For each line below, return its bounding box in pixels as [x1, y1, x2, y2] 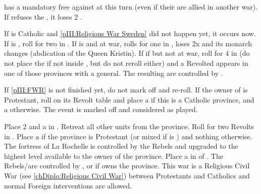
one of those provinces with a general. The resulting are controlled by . [4, 67, 223, 78]
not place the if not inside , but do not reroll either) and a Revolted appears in [4, 57, 248, 68]
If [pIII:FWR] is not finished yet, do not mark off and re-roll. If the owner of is [4, 84, 248, 95]
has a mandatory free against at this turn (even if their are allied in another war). [4, 2, 258, 12]
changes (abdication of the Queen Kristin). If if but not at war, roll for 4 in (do [4, 48, 250, 58]
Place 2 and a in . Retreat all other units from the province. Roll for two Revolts [4, 121, 254, 131]
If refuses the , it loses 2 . [4, 11, 82, 22]
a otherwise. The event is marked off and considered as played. [4, 104, 198, 115]
